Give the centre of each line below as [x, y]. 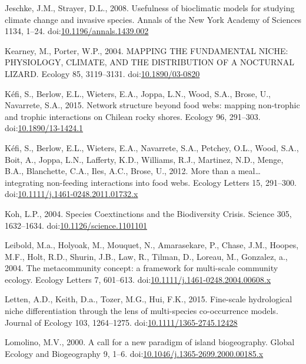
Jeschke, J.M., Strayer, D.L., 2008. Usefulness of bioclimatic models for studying [150, 8]
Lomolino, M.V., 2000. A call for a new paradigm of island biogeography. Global [150, 342]
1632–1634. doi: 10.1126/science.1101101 [76, 225]
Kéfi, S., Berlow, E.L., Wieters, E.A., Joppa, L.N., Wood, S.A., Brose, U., [138, 93]
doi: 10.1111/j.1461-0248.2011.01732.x [71, 194]
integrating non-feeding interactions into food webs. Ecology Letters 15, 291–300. [151, 182]
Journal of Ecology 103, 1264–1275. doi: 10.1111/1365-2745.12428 [121, 322]
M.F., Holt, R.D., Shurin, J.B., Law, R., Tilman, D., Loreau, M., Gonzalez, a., [146, 256]
